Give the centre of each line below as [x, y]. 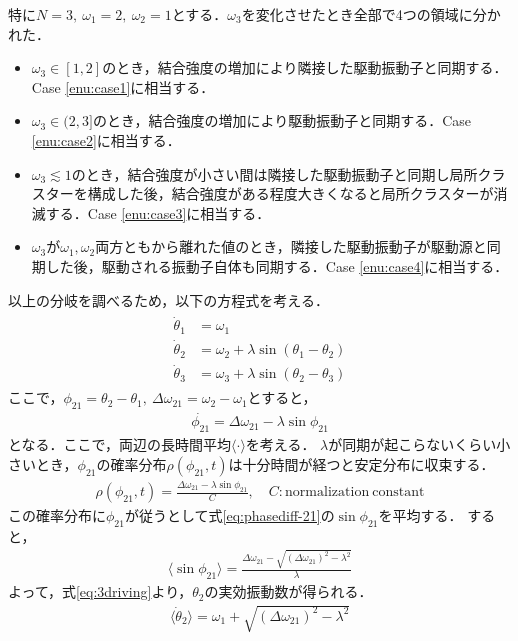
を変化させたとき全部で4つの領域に [357, 14]
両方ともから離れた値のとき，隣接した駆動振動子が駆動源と [291, 246]
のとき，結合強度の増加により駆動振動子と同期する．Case [282, 120]
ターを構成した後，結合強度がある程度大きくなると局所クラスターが [269, 193]
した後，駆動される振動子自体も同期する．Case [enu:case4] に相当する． [277, 265]
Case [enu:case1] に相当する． [123, 86]
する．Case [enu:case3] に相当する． [158, 212]
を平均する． [420, 515]
